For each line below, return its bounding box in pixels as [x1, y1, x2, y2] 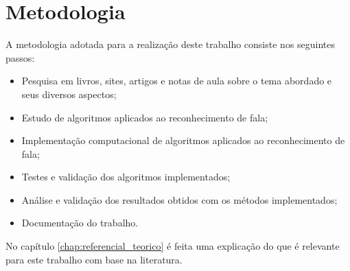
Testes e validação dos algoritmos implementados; [21, 169, 231, 184]
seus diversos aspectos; [21, 86, 117, 101]
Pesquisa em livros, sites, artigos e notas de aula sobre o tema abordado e [21, 73, 332, 88]
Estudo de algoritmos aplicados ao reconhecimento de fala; [21, 110, 268, 124]
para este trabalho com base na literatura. [5, 252, 183, 266]
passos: [5, 50, 35, 64]
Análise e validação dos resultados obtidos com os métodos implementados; [21, 192, 338, 207]
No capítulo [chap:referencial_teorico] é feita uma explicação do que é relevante [5, 239, 340, 253]
